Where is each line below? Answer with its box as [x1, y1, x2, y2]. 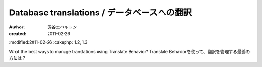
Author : [9, 24, 25, 30]
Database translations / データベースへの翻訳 [9, 7, 192, 18]
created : [9, 30, 27, 36]
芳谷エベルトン [47, 24, 77, 30]
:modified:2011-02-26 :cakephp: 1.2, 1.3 [9, 40, 88, 45]
